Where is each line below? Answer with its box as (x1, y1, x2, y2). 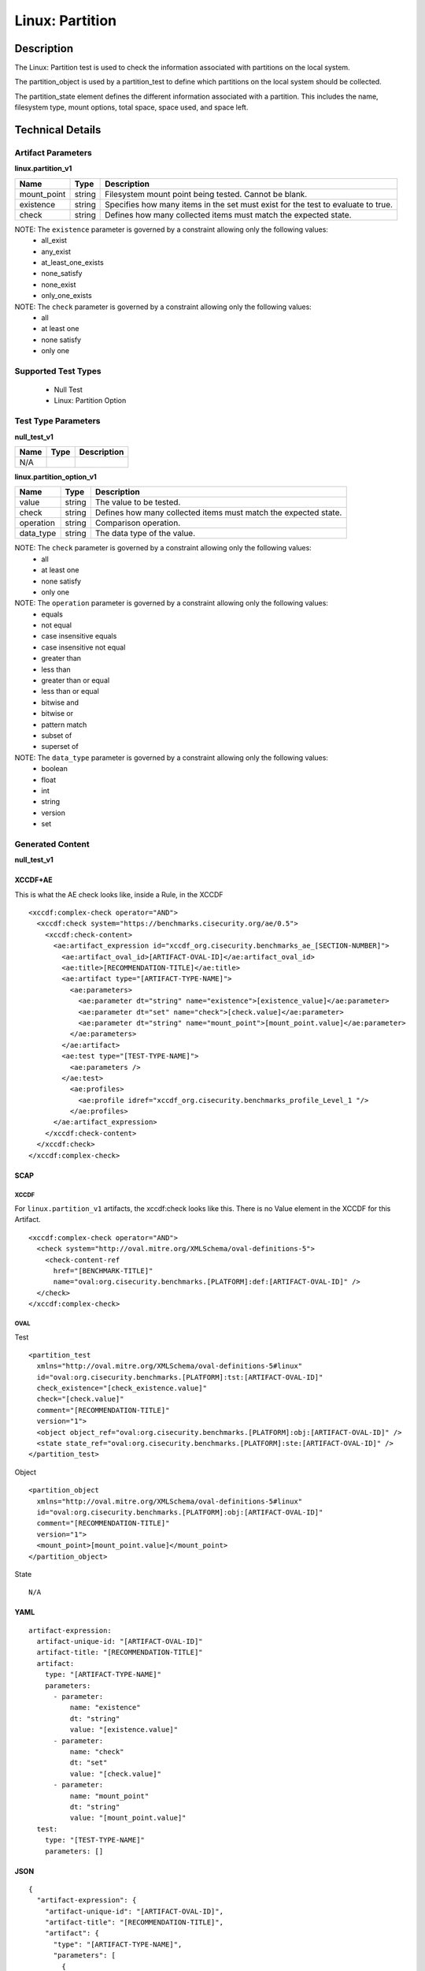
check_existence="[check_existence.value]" (36, 1384, 208, 1393)
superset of (41, 742, 79, 751)
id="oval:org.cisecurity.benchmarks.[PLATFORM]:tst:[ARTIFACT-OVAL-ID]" (36, 1373, 323, 1381)
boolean (41, 764, 68, 773)
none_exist (41, 280, 76, 289)
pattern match (41, 720, 87, 729)
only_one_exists (41, 291, 92, 300)
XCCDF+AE (14, 875, 53, 885)
